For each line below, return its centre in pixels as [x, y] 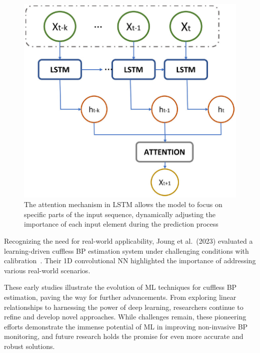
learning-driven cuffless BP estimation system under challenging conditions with [126, 250]
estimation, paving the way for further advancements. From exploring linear [120, 297]
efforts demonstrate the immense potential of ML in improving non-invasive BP [126, 326]
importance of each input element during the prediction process [121, 224]
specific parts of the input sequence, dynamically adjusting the [120, 214]
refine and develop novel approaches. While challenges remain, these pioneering [125, 317]
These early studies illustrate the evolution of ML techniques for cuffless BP [120, 287]
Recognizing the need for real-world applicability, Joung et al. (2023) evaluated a [128, 241]
